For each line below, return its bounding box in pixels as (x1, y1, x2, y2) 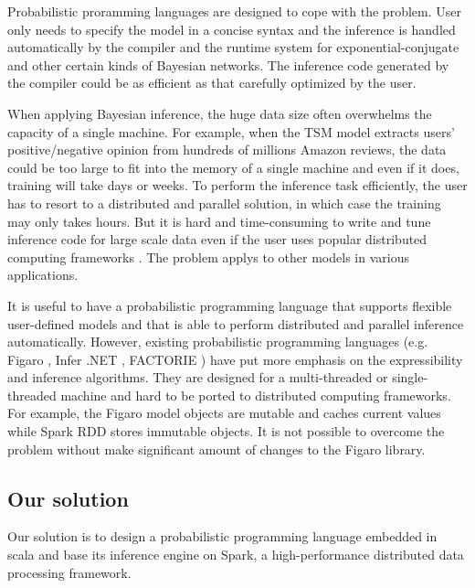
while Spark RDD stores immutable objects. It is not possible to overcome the (7, 422, 445, 441)
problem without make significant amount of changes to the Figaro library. (7, 439, 426, 458)
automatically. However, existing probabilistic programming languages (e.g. (7, 332, 428, 351)
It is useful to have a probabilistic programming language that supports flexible (7, 295, 452, 315)
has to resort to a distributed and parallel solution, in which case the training (7, 193, 441, 212)
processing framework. (7, 562, 132, 582)
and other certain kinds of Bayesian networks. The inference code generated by (7, 55, 449, 74)
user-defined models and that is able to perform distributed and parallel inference (7, 314, 464, 333)
